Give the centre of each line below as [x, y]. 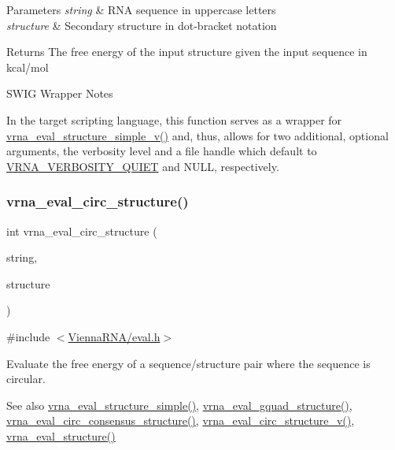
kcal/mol [28, 67]
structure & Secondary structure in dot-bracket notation [142, 25]
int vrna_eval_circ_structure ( [82, 231]
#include [28, 336]
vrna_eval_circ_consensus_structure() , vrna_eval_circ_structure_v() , [181, 420]
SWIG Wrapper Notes [60, 93]
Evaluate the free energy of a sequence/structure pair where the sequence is [188, 363]
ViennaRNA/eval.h [114, 336]
